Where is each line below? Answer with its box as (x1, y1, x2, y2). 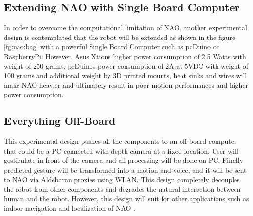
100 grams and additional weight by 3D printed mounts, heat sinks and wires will (4, 70, 247, 80)
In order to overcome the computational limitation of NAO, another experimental (4, 22, 247, 33)
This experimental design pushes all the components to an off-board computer (4, 136, 237, 146)
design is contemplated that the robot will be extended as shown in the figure (4, 32, 235, 42)
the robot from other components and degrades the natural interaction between (4, 184, 241, 194)
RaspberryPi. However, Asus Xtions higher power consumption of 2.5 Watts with (4, 51, 246, 61)
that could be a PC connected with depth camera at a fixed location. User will (4, 145, 238, 156)
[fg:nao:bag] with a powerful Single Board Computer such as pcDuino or (4, 41, 219, 52)
